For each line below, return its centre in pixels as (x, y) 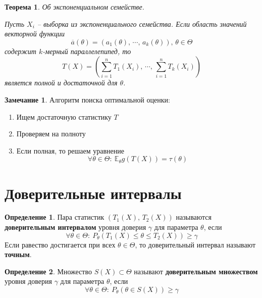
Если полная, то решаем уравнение (70, 150)
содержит (20, 51)
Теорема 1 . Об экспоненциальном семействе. (74, 7)
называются (194, 217)
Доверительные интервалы (93, 193)
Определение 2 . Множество (48, 271)
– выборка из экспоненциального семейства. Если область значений (142, 23)
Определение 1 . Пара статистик (55, 217)
